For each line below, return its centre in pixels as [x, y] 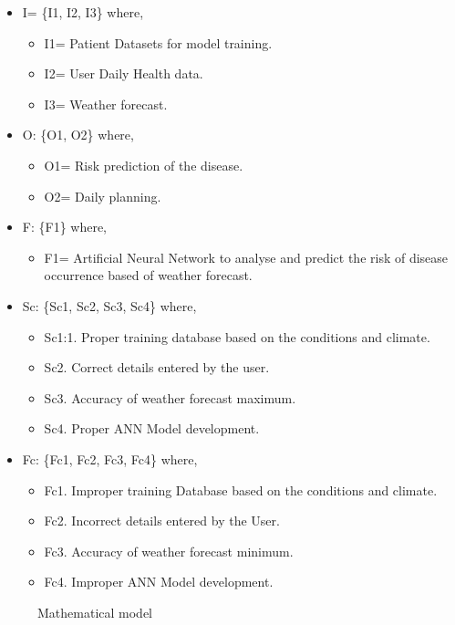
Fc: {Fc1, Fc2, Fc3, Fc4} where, [110, 458]
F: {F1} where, [65, 227]
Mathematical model [95, 612]
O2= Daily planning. [103, 196]
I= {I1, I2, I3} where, [83, 12]
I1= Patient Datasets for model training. [158, 42]
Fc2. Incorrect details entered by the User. [162, 521]
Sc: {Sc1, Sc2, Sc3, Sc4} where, [109, 305]
